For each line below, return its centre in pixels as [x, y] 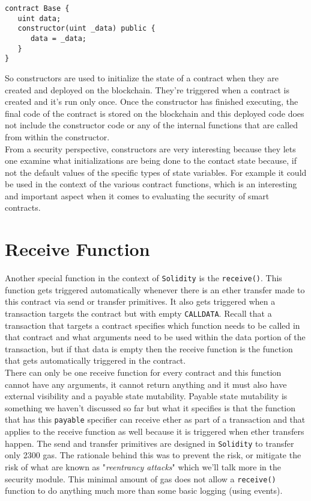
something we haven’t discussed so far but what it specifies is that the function [150, 407]
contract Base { [37, 8]
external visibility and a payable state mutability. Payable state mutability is [146, 396]
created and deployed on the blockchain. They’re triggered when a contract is [147, 89]
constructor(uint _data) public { [86, 29]
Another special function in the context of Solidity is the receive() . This [143, 278]
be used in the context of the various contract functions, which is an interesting [151, 184]
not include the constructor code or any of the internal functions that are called [152, 125]
